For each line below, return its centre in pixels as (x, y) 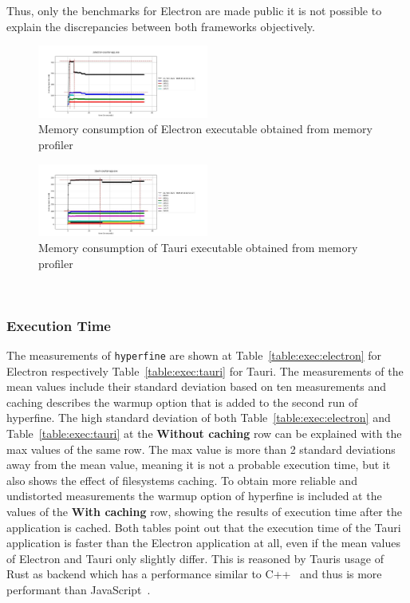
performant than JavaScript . (79, 589)
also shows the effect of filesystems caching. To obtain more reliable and (182, 480)
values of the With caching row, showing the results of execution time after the (204, 511)
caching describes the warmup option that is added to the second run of (182, 402)
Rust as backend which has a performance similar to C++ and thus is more (194, 574)
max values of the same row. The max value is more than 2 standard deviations (201, 449)
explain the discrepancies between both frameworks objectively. (161, 26)
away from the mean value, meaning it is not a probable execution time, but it (199, 465)
